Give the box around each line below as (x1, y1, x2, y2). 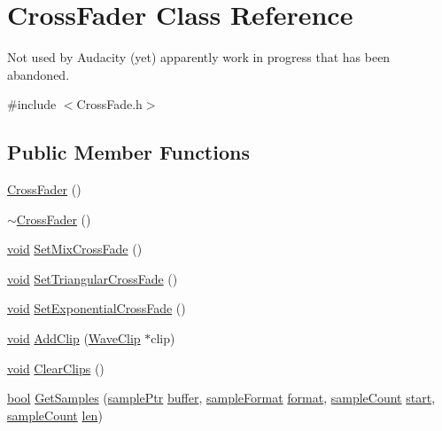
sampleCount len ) (7, 405, 103, 424)
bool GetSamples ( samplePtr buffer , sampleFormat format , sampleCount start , (7, 388, 436, 407)
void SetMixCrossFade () (7, 239, 143, 258)
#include (7, 95, 57, 114)
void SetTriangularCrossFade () (7, 269, 178, 287)
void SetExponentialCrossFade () (7, 299, 186, 317)
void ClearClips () (7, 358, 105, 377)
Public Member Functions (7, 138, 250, 166)
